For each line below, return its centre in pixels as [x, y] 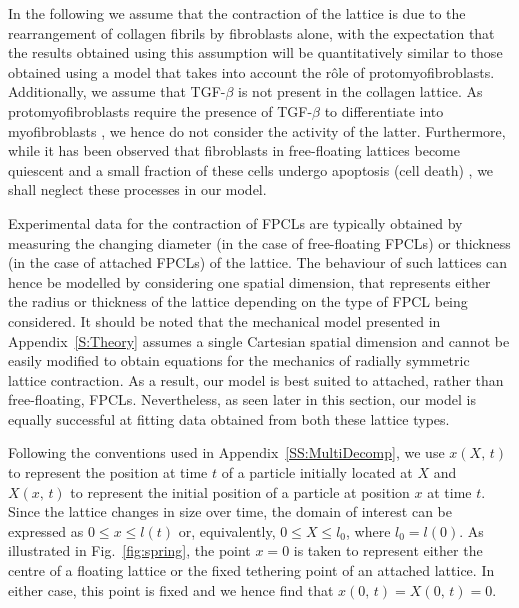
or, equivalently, [227, 530]
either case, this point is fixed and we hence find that [171, 589]
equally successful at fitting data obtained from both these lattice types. [229, 418]
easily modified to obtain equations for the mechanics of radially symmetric [239, 360]
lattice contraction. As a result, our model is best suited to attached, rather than [256, 379]
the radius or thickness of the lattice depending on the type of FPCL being [238, 301]
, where [368, 530]
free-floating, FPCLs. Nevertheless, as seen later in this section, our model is [242, 399]
